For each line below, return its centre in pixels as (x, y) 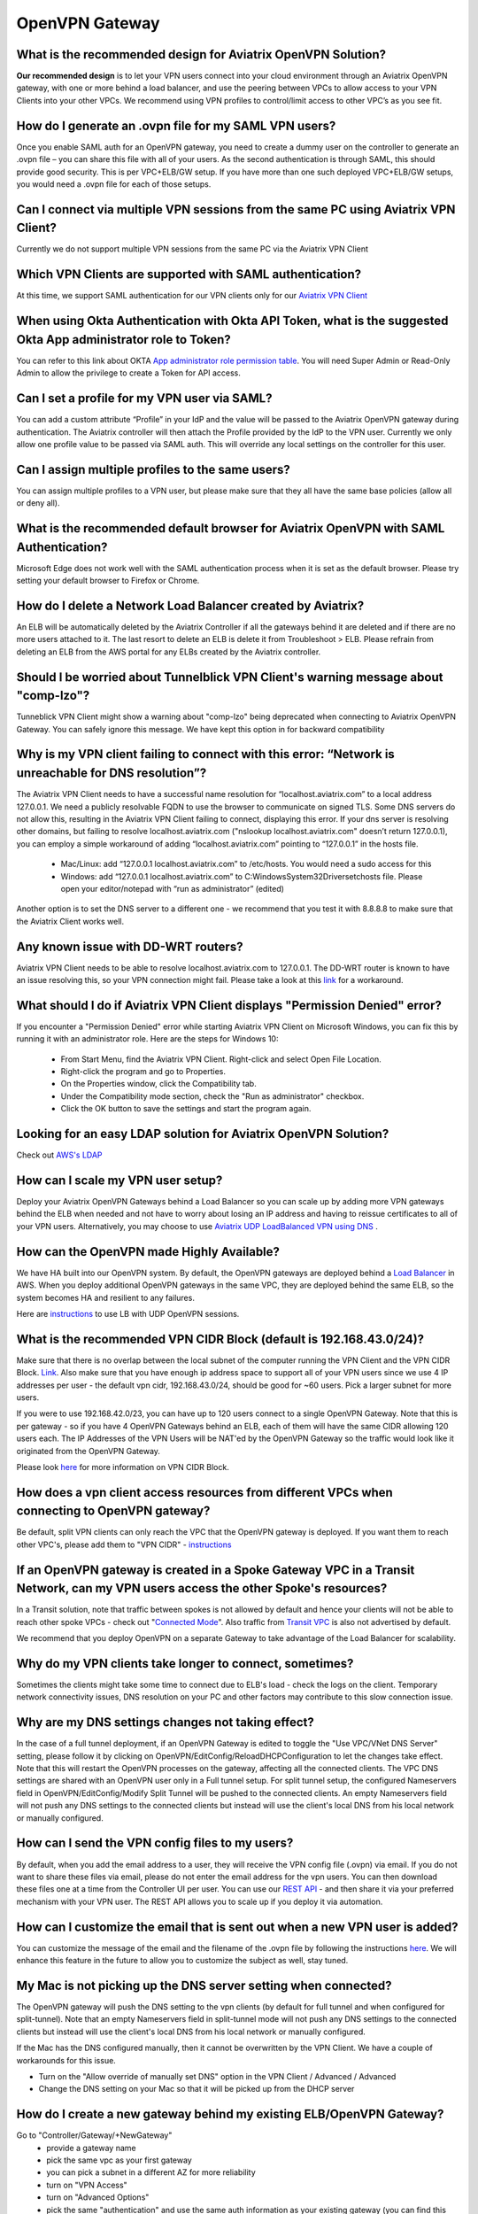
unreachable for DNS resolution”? (112, 774)
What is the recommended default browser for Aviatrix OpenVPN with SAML (231, 528)
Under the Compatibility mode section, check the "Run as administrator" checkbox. (212, 1096)
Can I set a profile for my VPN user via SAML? (144, 399)
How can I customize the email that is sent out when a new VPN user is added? (238, 1927)
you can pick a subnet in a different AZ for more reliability (151, 2172)
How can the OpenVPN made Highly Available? (148, 1252)
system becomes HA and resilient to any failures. (105, 1297)
